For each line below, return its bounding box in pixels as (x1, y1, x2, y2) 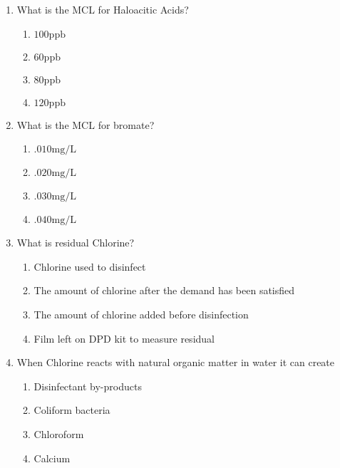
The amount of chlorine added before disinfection (34, 306, 249, 321)
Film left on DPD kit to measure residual (34, 331, 215, 345)
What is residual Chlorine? (16, 235, 135, 250)
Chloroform (34, 426, 84, 441)
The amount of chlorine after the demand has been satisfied (34, 283, 295, 298)
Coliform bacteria (34, 402, 110, 417)
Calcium (34, 450, 71, 465)
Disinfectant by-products (34, 378, 142, 393)
